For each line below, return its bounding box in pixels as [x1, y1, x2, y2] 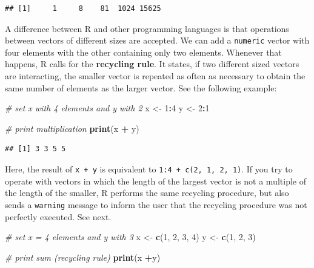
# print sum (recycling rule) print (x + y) [5, 250, 161, 263]
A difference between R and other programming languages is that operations [5, 22, 289, 34]
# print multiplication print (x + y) [5, 122, 139, 134]
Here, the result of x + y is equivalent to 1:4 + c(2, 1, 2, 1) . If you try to [5, 163, 293, 175]
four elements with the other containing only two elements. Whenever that [5, 45, 282, 58]
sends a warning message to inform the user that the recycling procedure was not [5, 198, 307, 211]
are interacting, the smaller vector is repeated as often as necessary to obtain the [5, 70, 306, 82]
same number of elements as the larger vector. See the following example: [5, 81, 277, 94]
